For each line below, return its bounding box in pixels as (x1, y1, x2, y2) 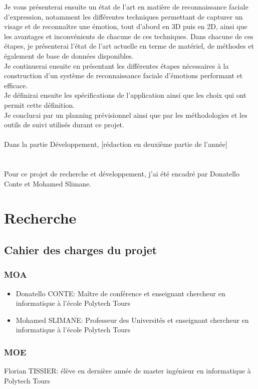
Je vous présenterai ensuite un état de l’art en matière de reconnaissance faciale (4, 2, 248, 12)
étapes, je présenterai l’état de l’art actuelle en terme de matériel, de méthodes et (4, 41, 254, 51)
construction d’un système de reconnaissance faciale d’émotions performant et (4, 70, 243, 81)
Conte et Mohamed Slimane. (4, 178, 92, 188)
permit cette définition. (4, 99, 75, 110)
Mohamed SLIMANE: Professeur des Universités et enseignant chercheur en (16, 314, 249, 325)
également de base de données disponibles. (4, 50, 134, 61)
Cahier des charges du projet (4, 242, 157, 258)
